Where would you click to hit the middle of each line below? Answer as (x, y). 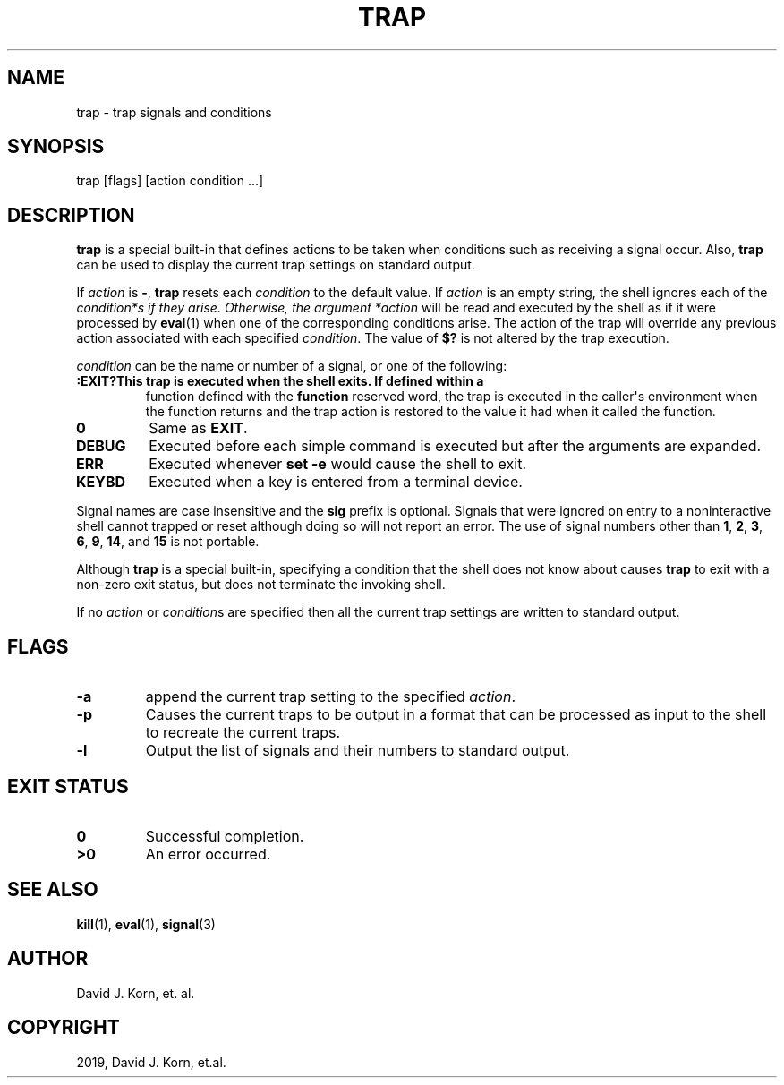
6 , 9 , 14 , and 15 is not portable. (168, 542)
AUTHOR (48, 959)
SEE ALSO (53, 890)
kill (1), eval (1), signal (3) (146, 924)
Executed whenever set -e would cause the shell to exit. (338, 464)
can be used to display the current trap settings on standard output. (276, 265)
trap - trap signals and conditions (174, 112)
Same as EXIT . (198, 428)
